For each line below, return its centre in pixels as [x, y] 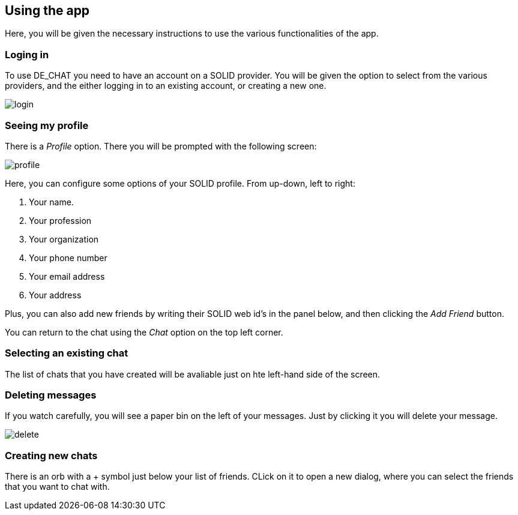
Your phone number [68, 257]
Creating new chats [51, 455]
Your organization [64, 239]
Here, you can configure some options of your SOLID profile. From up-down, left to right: [180, 183]
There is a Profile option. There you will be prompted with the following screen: [161, 146]
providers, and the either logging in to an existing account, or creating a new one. [166, 86]
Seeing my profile [47, 125]
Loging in [27, 54]
